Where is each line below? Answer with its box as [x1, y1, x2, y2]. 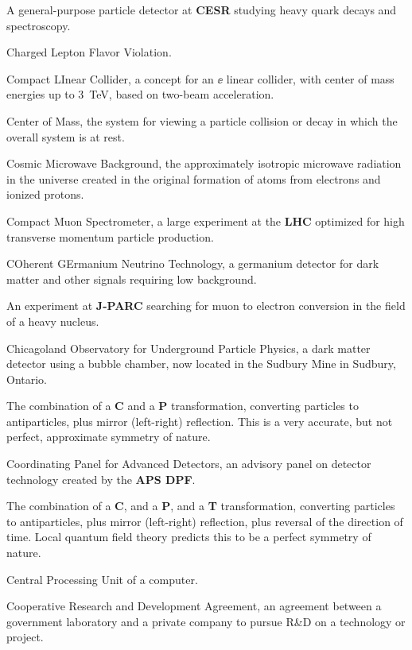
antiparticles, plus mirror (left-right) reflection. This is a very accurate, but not [6, 412, 393, 429]
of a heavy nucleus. [6, 312, 99, 329]
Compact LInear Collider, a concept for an [6, 70, 214, 87]
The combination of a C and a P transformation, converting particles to [6, 397, 359, 414]
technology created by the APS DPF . [6, 470, 196, 487]
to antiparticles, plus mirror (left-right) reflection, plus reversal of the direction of [6, 513, 403, 529]
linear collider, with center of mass [226, 70, 395, 87]
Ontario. [6, 370, 48, 387]
